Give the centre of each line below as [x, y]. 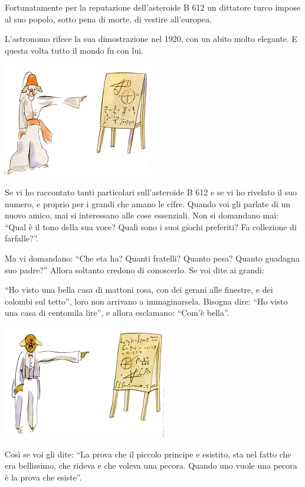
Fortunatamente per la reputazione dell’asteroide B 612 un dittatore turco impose [152, 7]
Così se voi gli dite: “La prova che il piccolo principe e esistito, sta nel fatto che [148, 454]
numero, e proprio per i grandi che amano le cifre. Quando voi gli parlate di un [148, 203]
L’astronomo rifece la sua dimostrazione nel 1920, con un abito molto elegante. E [151, 39]
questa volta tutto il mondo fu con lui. [74, 50]
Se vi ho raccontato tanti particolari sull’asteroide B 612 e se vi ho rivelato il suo [151, 192]
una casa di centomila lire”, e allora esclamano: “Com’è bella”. [117, 313]
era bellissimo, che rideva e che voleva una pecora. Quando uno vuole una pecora [151, 465]
